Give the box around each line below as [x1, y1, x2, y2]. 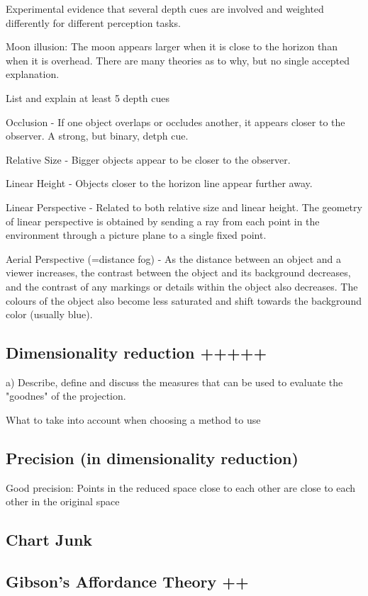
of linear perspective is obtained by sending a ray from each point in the [6, 213, 320, 228]
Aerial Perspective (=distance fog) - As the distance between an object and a [6, 251, 342, 266]
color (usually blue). [6, 307, 93, 322]
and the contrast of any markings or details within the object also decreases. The [6, 279, 358, 293]
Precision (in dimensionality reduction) [6, 447, 299, 469]
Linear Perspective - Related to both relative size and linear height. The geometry [6, 199, 362, 214]
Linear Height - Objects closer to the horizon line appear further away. [6, 176, 313, 191]
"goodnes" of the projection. [6, 388, 126, 403]
